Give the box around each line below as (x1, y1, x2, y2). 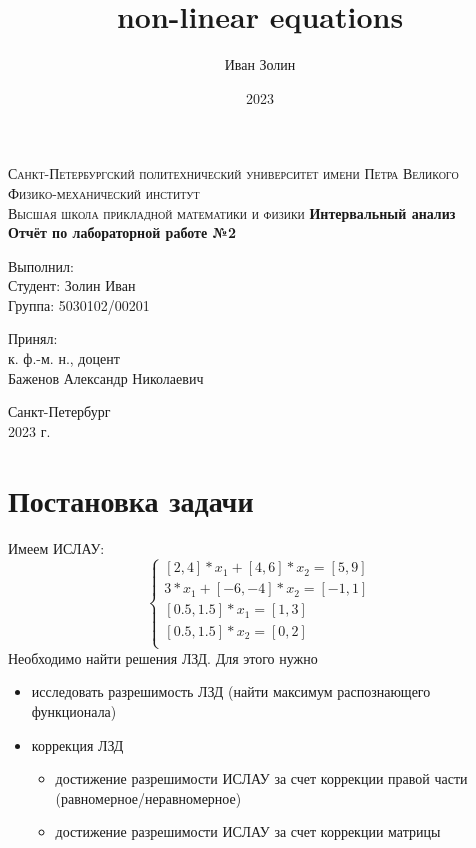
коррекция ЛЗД (31, 734, 124, 755)
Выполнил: (8, 255, 74, 276)
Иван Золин (224, 54, 296, 75)
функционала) (31, 700, 117, 721)
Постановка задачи (8, 479, 254, 520)
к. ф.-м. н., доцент (8, 348, 120, 369)
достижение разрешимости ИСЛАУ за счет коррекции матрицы (55, 821, 441, 842)
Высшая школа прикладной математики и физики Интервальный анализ (8, 202, 456, 223)
